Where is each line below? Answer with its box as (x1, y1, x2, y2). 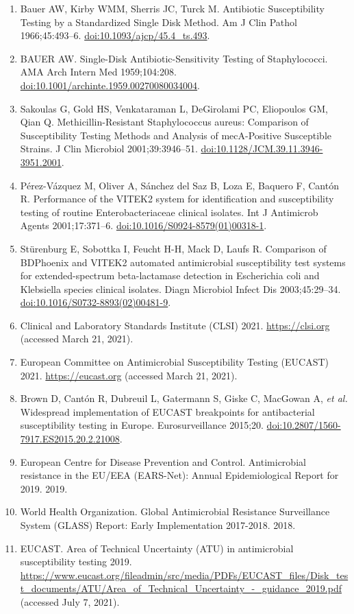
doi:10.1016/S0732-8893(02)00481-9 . (20, 295, 171, 309)
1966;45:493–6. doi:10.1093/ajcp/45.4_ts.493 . (20, 28, 210, 43)
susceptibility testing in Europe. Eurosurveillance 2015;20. (20, 418, 264, 432)
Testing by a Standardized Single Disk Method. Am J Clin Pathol (20, 14, 297, 29)
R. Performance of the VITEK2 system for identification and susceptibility (20, 191, 334, 206)
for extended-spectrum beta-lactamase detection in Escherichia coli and (20, 268, 320, 283)
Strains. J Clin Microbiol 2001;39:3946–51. (20, 141, 198, 156)
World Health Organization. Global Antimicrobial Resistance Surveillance (20, 504, 330, 519)
